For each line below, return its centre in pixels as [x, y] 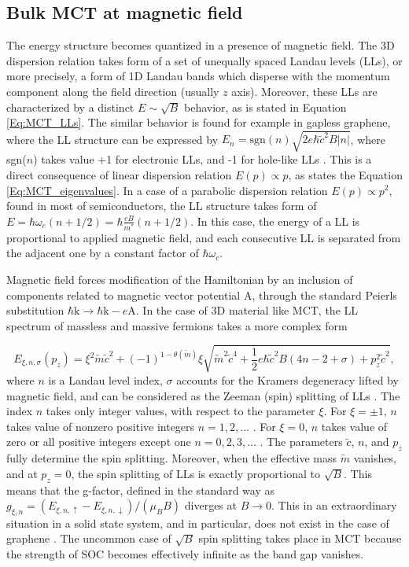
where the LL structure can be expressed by [112, 139]
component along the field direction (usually [113, 91]
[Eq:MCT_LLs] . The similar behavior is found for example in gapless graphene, [199, 122]
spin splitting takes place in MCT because [300, 538]
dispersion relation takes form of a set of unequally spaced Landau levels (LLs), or [204, 60]
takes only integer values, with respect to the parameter [181, 411]
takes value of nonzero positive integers [101, 426]
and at [22, 473]
